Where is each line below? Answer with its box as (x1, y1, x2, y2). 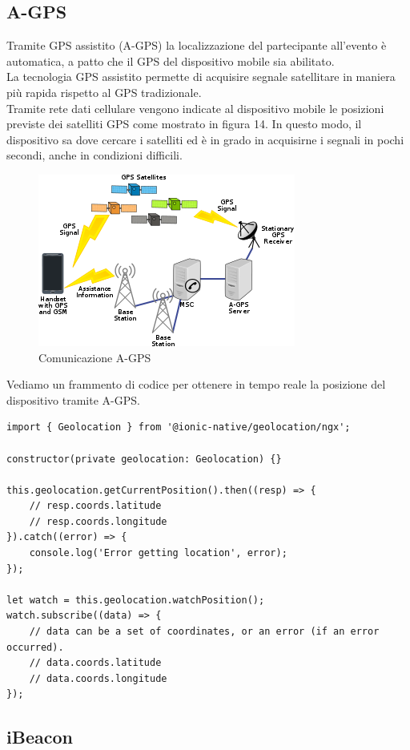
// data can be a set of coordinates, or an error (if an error (29, 626, 380, 638)
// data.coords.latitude (29, 657, 162, 669)
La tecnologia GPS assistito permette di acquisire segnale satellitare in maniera (6, 68, 396, 85)
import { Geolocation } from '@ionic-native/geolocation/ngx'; (6, 421, 351, 433)
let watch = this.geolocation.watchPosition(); (6, 594, 265, 606)
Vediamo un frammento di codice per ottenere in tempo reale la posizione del (6, 376, 386, 393)
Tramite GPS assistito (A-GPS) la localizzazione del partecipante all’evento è (6, 37, 387, 54)
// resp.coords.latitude (29, 500, 162, 512)
